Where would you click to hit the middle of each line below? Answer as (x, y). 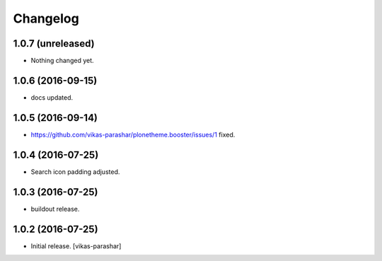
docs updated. (52, 97)
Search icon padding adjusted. (75, 172)
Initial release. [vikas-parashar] (76, 246)
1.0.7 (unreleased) (54, 43)
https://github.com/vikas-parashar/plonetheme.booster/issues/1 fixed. (133, 134)
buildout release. (55, 209)
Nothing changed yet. (63, 61)
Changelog (46, 18)
